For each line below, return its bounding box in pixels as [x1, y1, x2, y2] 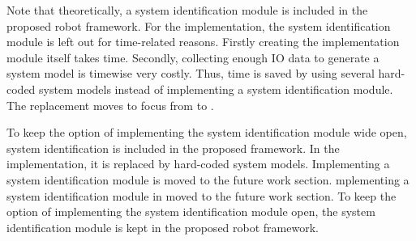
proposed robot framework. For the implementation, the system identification [6, 17, 391, 34]
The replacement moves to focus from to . [6, 96, 214, 113]
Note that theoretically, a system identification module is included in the [6, 2, 368, 18]
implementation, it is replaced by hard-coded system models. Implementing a [6, 155, 390, 172]
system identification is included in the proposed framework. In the [6, 139, 340, 156]
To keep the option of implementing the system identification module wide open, [6, 124, 407, 141]
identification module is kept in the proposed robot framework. [6, 218, 319, 235]
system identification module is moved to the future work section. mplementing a [6, 171, 410, 188]
